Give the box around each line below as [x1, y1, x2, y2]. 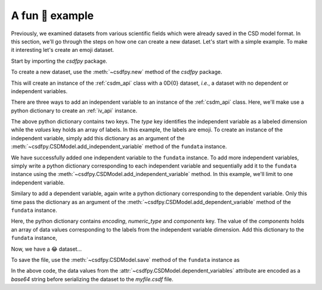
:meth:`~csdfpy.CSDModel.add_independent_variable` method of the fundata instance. [11, 143, 227, 150]
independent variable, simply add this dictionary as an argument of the [11, 134, 185, 141]
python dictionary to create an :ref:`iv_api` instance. [11, 107, 137, 114]
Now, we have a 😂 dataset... [11, 245, 82, 252]
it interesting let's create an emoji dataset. [11, 47, 114, 54]
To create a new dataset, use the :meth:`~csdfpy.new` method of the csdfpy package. [11, 69, 222, 76]
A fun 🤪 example [11, 9, 94, 22]
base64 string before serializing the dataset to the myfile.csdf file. [11, 275, 174, 283]
